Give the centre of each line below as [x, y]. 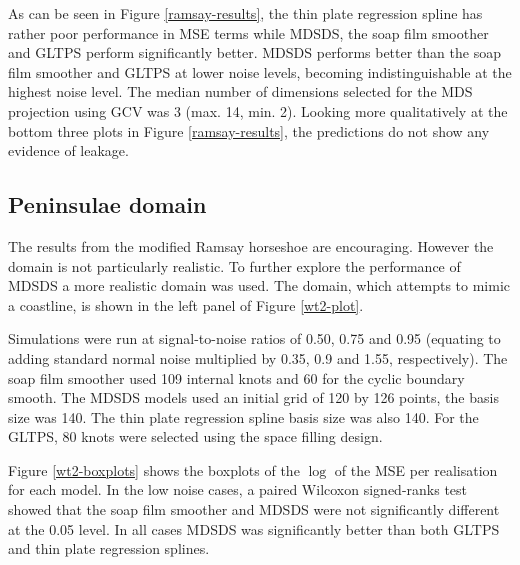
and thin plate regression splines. [109, 548]
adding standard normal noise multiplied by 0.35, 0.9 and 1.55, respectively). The [258, 357]
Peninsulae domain [107, 204]
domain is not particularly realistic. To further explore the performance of [234, 265]
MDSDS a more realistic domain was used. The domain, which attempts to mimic [259, 285]
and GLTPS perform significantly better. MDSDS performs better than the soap [254, 52]
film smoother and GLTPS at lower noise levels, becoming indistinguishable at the [260, 71]
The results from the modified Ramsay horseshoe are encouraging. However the [251, 245]
